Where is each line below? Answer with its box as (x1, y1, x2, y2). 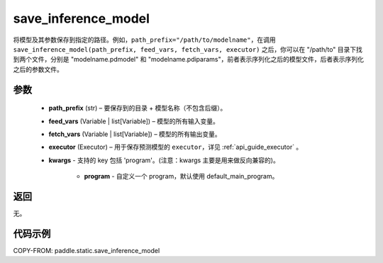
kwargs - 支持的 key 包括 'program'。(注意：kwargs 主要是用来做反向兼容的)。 (48, 156, 279, 164)
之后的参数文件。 (13, 65, 63, 74)
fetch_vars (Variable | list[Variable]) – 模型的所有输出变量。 (48, 130, 221, 138)
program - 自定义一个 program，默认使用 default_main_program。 (84, 172, 279, 181)
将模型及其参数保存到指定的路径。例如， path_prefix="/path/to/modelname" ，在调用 (13, 35, 276, 44)
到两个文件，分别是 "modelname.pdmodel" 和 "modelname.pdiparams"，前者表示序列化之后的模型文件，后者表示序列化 (13, 55, 365, 64)
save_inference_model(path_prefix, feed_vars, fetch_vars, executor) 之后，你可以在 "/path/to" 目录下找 (13, 45, 363, 53)
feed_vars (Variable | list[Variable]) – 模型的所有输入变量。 (48, 117, 220, 125)
